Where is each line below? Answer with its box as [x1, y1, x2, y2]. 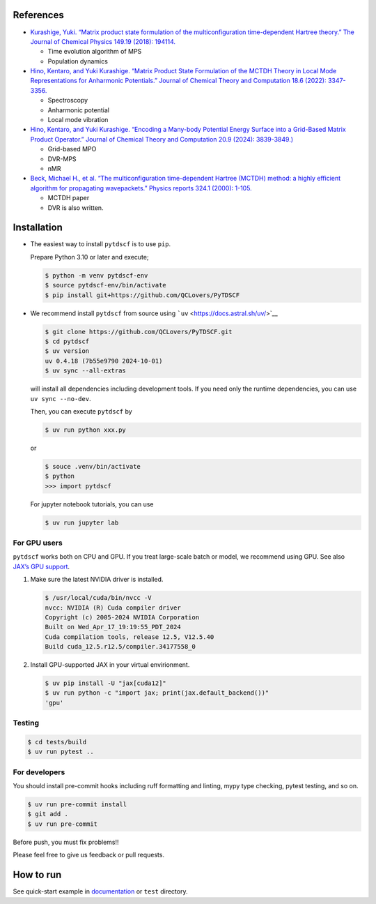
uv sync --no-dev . [30, 394, 91, 402]
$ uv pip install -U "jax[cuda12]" [45, 679, 166, 687]
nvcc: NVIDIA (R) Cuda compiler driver [45, 603, 181, 612]
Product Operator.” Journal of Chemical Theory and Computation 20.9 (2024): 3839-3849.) [30, 135, 294, 143]
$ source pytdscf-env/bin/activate [45, 281, 166, 289]
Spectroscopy [47, 96, 88, 105]
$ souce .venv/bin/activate [45, 462, 141, 470]
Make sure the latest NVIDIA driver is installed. [30, 575, 164, 584]
